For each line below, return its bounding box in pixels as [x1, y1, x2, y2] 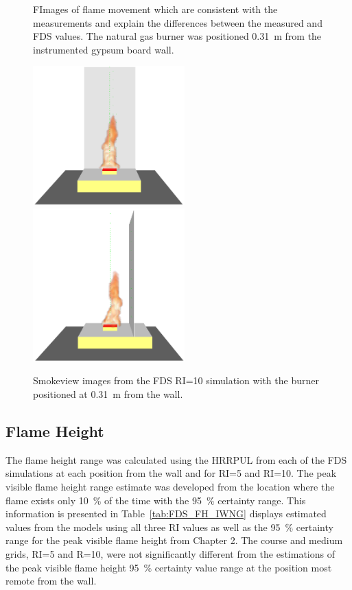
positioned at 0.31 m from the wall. [33, 387, 183, 401]
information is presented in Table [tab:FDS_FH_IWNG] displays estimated [5, 506, 327, 521]
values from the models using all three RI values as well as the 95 [5, 519, 281, 534]
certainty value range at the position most [154, 560, 332, 574]
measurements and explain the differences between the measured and [33, 15, 322, 29]
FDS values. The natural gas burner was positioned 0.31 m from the [33, 29, 322, 43]
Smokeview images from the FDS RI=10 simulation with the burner [33, 373, 319, 388]
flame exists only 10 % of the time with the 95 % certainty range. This [5, 493, 306, 507]
